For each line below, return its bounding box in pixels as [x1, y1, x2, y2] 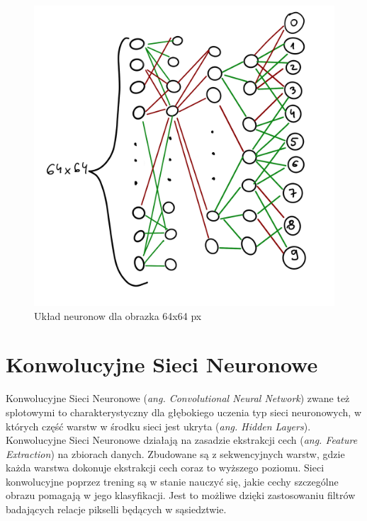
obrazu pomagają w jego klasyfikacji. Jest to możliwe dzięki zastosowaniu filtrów [6, 488, 356, 503]
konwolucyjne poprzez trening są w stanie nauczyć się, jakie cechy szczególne [6, 474, 339, 488]
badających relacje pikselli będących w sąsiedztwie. [6, 502, 227, 517]
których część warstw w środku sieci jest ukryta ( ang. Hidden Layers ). [6, 418, 311, 433]
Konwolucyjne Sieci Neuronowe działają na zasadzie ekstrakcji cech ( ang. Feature [6, 433, 358, 447]
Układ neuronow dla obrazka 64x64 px [34, 308, 202, 323]
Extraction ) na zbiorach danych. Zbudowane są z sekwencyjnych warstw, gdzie [6, 446, 345, 461]
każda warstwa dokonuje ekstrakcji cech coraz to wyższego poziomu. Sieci [6, 460, 324, 475]
